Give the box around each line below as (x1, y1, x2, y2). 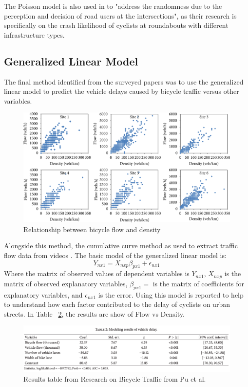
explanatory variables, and (4, 289, 83, 300)
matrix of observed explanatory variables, (4, 278, 128, 288)
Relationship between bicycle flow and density (23, 224, 161, 234)
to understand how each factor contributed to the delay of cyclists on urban (4, 299, 230, 309)
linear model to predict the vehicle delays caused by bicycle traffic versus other (4, 86, 239, 96)
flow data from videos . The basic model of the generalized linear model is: (4, 250, 227, 260)
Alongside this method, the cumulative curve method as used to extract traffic (4, 240, 238, 251)
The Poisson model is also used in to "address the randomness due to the (4, 1, 222, 11)
